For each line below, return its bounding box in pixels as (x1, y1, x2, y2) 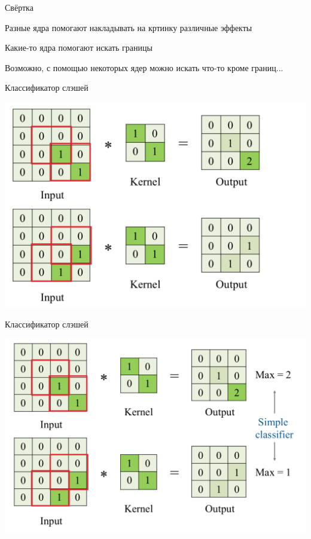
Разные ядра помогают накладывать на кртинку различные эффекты (5, 21, 252, 33)
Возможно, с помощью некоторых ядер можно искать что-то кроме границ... (5, 61, 283, 73)
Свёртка (5, 1, 33, 13)
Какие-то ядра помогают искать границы (5, 41, 153, 54)
